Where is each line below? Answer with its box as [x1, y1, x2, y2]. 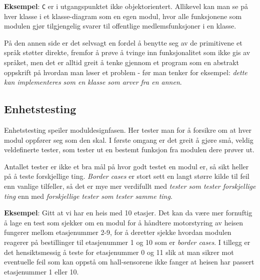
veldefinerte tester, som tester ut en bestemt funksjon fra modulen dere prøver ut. [4, 144, 254, 155]
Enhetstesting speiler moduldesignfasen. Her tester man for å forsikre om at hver [4, 125, 251, 135]
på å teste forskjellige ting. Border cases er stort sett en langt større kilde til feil [4, 171, 249, 181]
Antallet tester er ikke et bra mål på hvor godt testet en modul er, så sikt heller [4, 161, 249, 171]
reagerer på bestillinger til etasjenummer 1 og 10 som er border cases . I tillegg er [4, 236, 250, 247]
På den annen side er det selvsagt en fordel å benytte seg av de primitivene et [4, 37, 242, 48]
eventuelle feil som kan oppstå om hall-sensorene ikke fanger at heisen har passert [4, 256, 254, 267]
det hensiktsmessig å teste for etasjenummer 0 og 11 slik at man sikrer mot [4, 246, 234, 257]
